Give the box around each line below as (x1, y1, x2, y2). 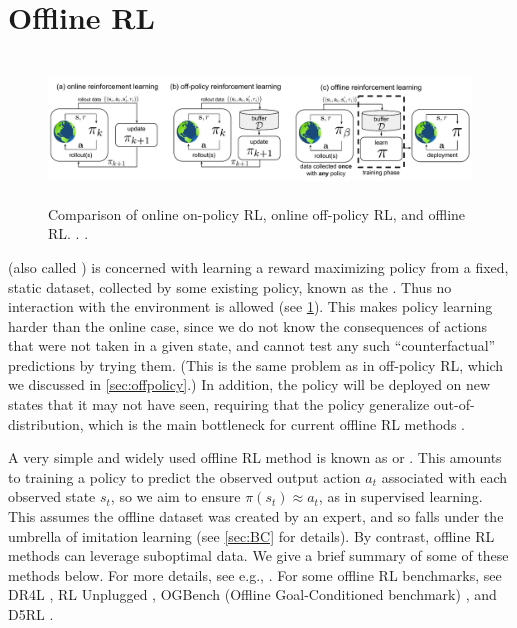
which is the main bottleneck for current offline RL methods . (88, 413, 465, 434)
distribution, (8, 413, 84, 434)
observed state (8, 486, 96, 507)
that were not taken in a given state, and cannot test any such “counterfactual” (8, 335, 496, 356)
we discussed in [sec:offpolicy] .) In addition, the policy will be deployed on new (8, 374, 491, 395)
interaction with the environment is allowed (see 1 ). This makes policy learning (8, 296, 493, 317)
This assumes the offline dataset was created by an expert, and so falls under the (8, 506, 504, 527)
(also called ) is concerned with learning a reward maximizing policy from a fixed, (8, 256, 509, 277)
